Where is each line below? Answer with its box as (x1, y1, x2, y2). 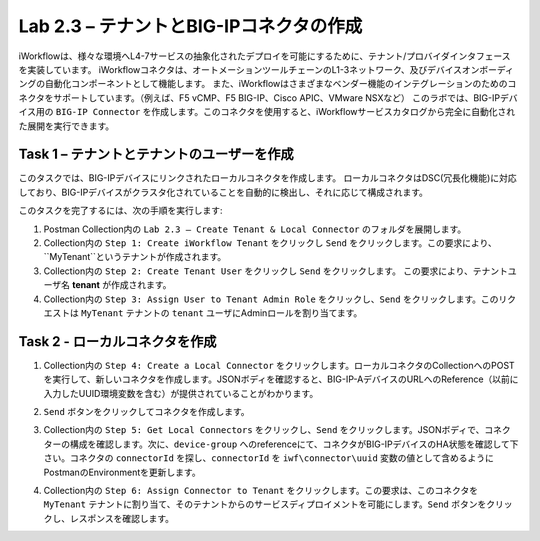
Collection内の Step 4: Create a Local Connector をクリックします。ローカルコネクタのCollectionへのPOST (43, 359, 515, 371)
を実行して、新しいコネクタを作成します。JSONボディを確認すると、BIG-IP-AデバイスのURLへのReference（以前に (43, 373, 519, 385)
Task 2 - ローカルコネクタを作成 (18, 333, 217, 350)
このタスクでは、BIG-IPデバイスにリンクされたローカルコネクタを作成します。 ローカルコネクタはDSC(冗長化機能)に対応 (18, 172, 517, 184)
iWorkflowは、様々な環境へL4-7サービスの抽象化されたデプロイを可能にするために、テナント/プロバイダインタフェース (18, 50, 511, 62)
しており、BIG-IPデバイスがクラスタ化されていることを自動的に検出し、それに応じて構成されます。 (18, 186, 429, 198)
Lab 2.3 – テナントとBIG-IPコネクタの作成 (18, 15, 363, 37)
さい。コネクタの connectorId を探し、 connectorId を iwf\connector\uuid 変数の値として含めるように (43, 452, 494, 464)
